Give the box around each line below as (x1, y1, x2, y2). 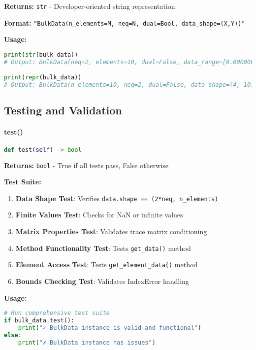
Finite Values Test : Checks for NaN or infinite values (15, 210, 183, 220)
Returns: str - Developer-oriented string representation (4, 1, 175, 11)
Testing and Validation (4, 103, 122, 118)
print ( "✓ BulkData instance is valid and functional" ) (18, 324, 201, 331)
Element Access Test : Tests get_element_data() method (15, 259, 198, 270)
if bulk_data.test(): (4, 316, 75, 324)
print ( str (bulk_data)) (4, 51, 78, 58)
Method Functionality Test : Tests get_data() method (15, 243, 191, 253)
